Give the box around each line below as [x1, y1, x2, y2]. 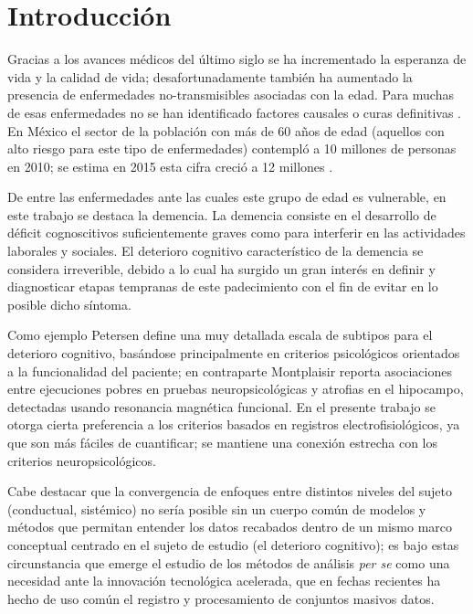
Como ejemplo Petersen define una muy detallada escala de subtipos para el [7, 325, 433, 344]
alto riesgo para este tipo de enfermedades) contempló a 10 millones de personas [7, 139, 457, 158]
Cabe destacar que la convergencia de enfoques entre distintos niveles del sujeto [7, 482, 453, 501]
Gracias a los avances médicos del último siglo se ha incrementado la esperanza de [7, 49, 467, 69]
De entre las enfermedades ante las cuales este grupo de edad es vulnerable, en [7, 187, 447, 206]
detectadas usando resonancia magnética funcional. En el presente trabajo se [7, 397, 436, 416]
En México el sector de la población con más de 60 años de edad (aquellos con [7, 121, 445, 140]
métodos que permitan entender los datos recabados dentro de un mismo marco [7, 517, 453, 536]
